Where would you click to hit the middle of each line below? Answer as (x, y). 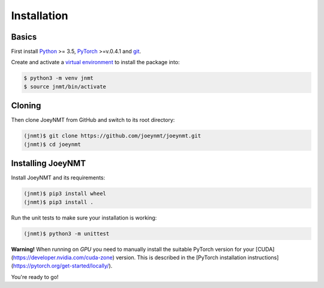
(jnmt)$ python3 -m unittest (67, 233)
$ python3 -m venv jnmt (59, 78)
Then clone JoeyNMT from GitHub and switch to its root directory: (93, 120)
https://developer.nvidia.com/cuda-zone (63, 257)
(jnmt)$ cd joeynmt (52, 144)
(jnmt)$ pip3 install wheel (65, 194)
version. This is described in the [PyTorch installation (181, 257)
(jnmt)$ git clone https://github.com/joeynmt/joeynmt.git (112, 136)
